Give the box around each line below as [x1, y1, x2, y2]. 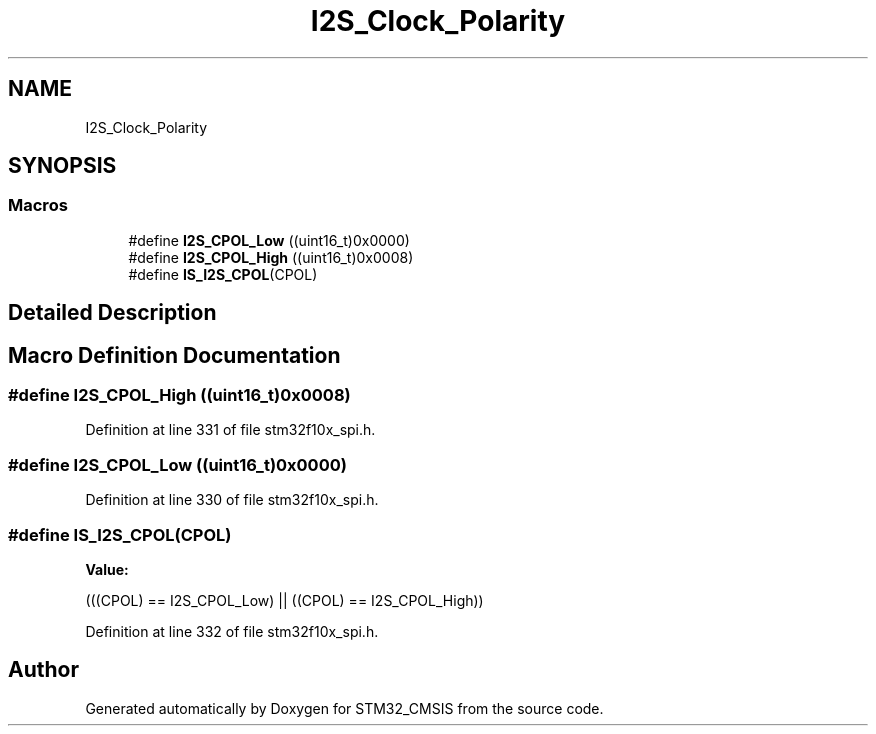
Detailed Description [8, 300, 217, 326]
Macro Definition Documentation [8, 342, 341, 368]
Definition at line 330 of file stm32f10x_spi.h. [85, 491, 379, 509]
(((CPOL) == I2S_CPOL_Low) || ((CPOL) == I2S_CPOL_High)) [85, 591, 484, 609]
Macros [8, 195, 68, 216]
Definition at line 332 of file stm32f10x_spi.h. [85, 622, 379, 640]
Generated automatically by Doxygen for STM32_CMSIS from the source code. [85, 699, 604, 717]
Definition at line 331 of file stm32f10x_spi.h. [85, 421, 376, 439]
